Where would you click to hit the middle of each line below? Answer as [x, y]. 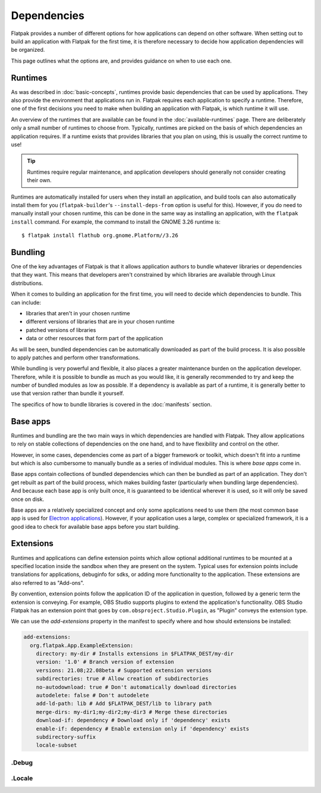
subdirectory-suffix [66, 737]
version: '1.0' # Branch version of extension [105, 662]
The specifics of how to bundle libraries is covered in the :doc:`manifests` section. [111, 404]
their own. [39, 180]
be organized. [28, 50]
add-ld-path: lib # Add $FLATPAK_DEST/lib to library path [124, 704]
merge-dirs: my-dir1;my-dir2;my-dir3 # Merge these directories [132, 712]
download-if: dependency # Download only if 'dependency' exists [133, 720]
